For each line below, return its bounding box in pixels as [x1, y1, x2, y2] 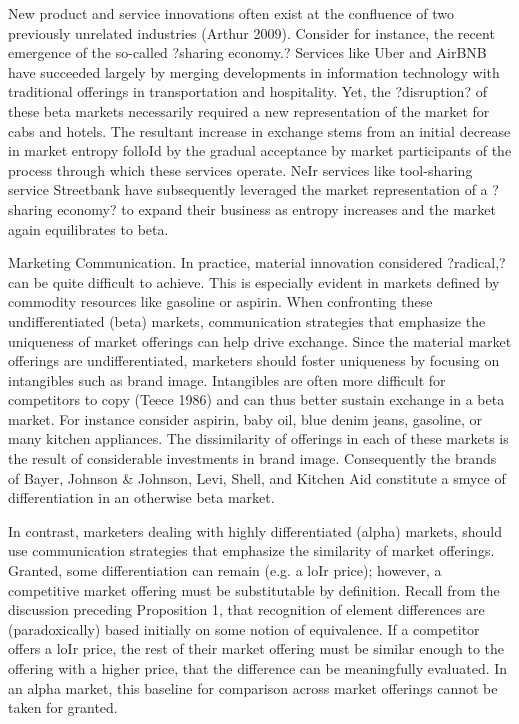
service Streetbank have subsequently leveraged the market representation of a [8, 179, 488, 200]
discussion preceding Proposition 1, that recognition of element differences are [8, 599, 485, 620]
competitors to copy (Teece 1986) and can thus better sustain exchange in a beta [8, 389, 505, 410]
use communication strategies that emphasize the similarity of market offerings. [8, 540, 495, 561]
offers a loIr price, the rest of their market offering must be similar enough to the [8, 638, 505, 659]
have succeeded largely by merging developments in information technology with [8, 61, 500, 82]
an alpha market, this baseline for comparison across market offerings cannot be [8, 677, 498, 698]
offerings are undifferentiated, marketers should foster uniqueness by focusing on [8, 350, 500, 371]
